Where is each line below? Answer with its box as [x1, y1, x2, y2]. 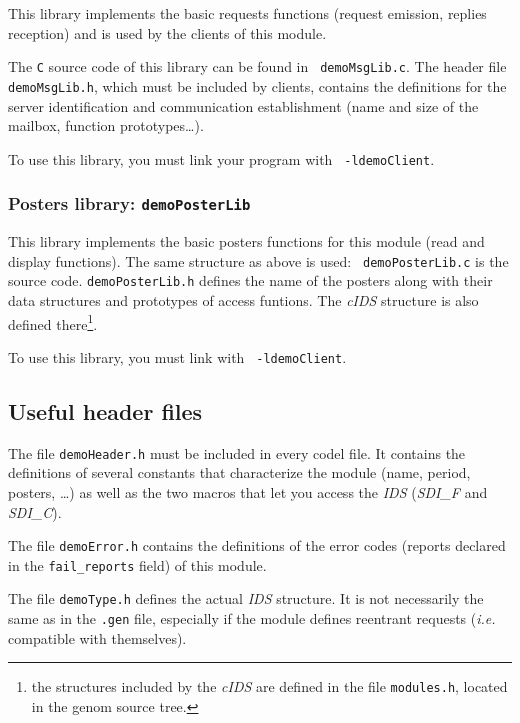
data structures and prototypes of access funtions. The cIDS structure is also [8, 290, 479, 311]
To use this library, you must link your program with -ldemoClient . [8, 148, 435, 169]
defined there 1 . [8, 310, 98, 334]
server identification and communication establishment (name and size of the [8, 95, 479, 116]
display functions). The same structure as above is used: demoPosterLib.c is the [8, 250, 509, 271]
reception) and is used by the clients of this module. [8, 22, 327, 43]
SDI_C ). [8, 501, 62, 522]
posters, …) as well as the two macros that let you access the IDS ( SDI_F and [8, 481, 488, 502]
